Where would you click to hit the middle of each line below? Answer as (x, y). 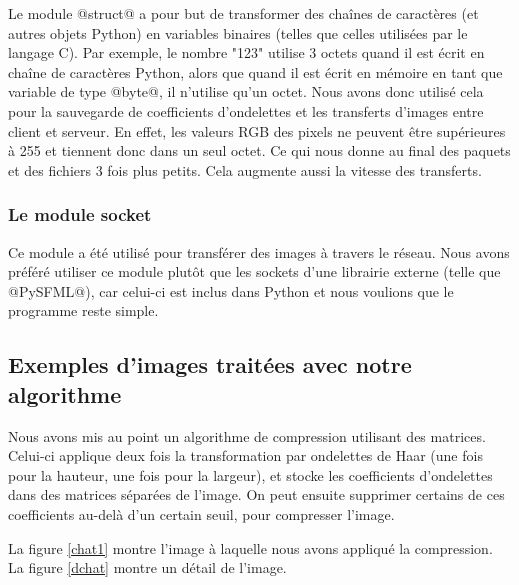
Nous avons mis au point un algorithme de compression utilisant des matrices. (247, 435)
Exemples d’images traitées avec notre (210, 364)
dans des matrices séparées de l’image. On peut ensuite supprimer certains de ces (256, 494)
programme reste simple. (83, 310)
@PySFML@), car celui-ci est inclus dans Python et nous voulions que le (231, 290)
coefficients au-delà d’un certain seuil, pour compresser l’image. (201, 513)
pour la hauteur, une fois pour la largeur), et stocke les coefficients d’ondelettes (250, 474)
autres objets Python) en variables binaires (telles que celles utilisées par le (238, 32)
